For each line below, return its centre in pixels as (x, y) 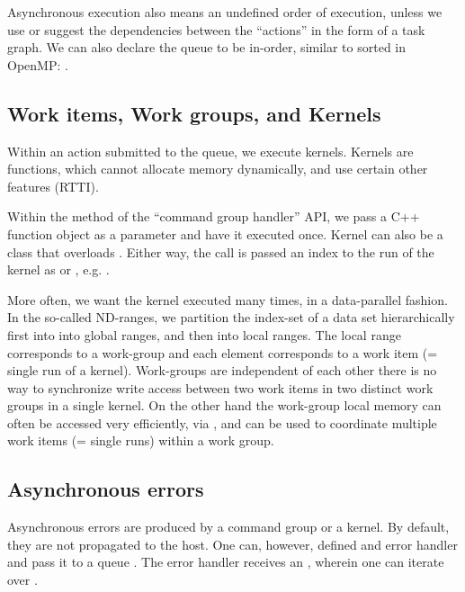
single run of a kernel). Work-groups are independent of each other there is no (222, 370)
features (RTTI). (53, 186)
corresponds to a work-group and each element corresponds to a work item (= (223, 352)
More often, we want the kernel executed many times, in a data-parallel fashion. (228, 299)
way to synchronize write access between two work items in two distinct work (220, 387)
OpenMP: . (38, 64)
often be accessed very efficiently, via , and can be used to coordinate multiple (222, 422)
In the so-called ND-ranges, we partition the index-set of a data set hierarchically (231, 317)
